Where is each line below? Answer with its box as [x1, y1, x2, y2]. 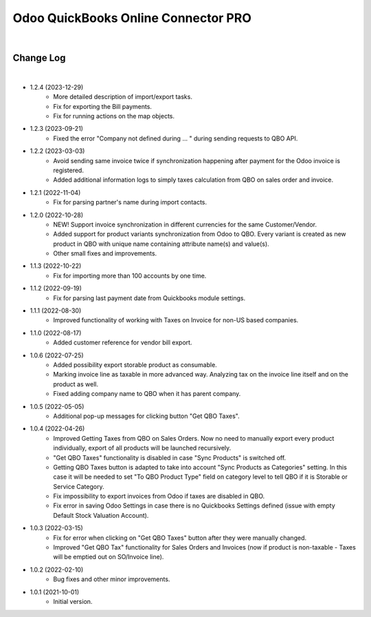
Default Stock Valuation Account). [53, 511, 149, 519]
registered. [53, 166, 84, 174]
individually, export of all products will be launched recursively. [53, 444, 232, 452]
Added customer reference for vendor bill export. [53, 338, 192, 347]
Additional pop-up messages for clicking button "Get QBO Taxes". [53, 412, 240, 420]
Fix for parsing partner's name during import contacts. [53, 198, 207, 207]
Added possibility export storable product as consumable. [53, 361, 218, 368]
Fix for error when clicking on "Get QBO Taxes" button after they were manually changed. [53, 534, 307, 542]
